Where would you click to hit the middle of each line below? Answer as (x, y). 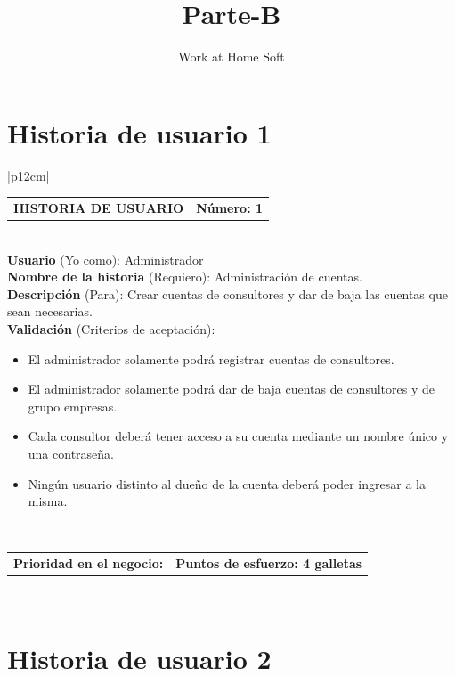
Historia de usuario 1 (139, 132)
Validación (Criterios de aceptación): (111, 329)
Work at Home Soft (232, 57)
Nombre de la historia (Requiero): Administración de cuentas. (185, 277)
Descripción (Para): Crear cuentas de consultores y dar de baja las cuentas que (227, 293)
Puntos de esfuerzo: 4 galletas (269, 563)
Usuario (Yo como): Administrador (106, 259)
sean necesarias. (50, 311)
